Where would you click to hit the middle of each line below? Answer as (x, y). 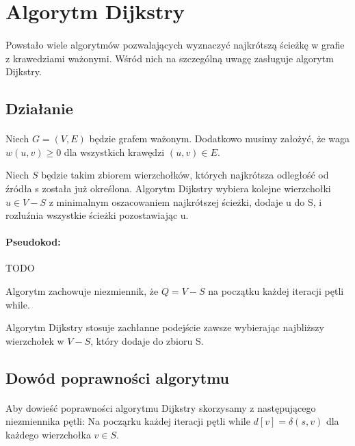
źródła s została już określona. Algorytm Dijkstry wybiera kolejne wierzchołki (168, 188)
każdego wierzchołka (48, 435)
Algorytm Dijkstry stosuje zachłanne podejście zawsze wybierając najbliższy (165, 327)
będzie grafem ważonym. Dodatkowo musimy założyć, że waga (220, 139)
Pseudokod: (33, 242)
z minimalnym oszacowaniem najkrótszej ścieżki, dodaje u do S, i (185, 201)
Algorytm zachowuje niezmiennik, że (82, 291)
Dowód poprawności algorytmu (118, 377)
